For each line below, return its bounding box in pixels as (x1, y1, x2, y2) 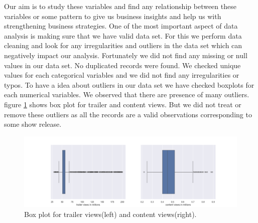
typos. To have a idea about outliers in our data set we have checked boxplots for (4, 79, 254, 90)
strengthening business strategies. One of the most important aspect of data (4, 21, 238, 31)
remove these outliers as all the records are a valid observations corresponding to (4, 109, 252, 119)
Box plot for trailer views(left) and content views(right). (24, 208, 197, 219)
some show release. (4, 119, 62, 129)
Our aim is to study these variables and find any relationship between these (4, 1, 236, 11)
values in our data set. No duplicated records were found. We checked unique (4, 60, 241, 70)
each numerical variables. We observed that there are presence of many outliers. (4, 89, 249, 100)
